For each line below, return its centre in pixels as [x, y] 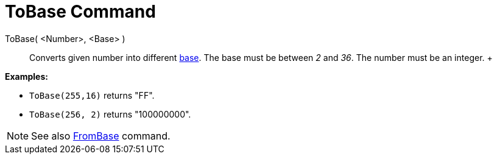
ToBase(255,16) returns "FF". [92, 95]
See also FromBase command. [101, 136]
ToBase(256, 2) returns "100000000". [110, 114]
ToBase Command [80, 12]
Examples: [26, 76]
